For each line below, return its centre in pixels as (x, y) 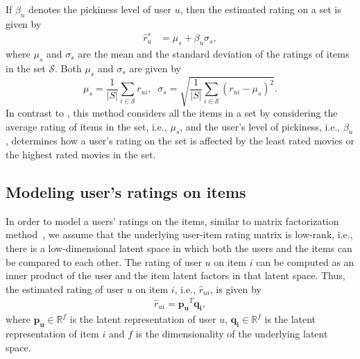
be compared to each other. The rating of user (104, 261)
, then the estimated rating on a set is (260, 9)
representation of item (52, 334)
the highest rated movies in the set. (81, 155)
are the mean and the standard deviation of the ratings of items (214, 53)
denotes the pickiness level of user (100, 9)
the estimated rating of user (65, 289)
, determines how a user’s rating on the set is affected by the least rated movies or (180, 141)
